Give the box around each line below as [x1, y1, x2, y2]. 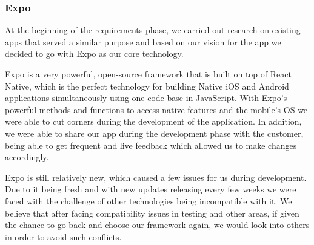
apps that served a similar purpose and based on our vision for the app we [5, 35, 281, 48]
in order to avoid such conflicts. [5, 230, 122, 243]
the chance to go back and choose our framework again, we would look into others [5, 218, 310, 231]
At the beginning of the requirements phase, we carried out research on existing [5, 24, 301, 36]
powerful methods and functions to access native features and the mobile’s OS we [5, 103, 308, 116]
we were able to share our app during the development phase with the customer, [5, 126, 304, 139]
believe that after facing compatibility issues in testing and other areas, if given [5, 206, 299, 219]
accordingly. [5, 151, 49, 163]
